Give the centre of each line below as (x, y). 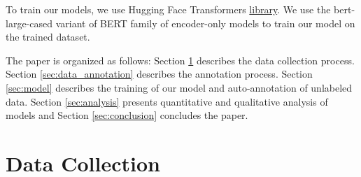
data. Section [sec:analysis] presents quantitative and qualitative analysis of (167, 101)
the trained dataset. (48, 37)
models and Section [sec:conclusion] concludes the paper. (127, 115)
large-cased (29, 23)
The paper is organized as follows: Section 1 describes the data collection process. (180, 60)
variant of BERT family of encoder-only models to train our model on (205, 23)
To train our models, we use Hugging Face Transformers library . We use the (168, 9)
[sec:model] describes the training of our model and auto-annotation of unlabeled (179, 87)
